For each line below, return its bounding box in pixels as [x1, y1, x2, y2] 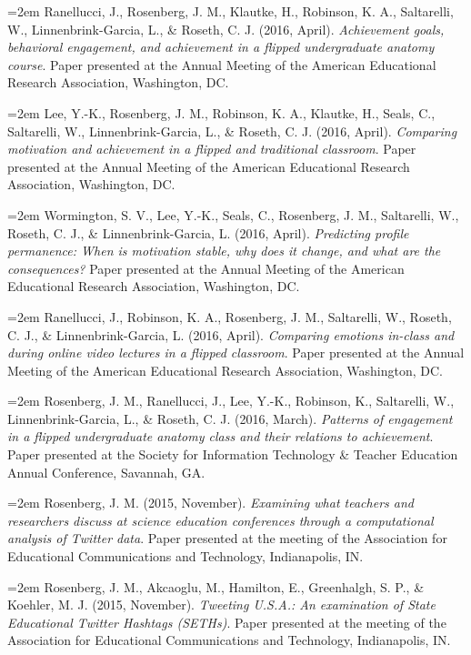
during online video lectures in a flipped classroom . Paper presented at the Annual [7, 343, 465, 362]
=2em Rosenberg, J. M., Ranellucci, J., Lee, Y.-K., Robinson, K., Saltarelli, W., [7, 391, 455, 410]
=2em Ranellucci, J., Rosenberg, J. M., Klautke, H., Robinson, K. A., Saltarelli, [7, 2, 454, 20]
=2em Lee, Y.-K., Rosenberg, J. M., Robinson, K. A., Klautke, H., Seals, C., [7, 103, 436, 122]
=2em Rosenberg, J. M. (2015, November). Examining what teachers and [7, 493, 414, 512]
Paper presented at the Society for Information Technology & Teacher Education [7, 445, 458, 464]
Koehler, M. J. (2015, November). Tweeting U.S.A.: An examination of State [7, 595, 436, 614]
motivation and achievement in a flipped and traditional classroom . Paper [7, 139, 416, 158]
